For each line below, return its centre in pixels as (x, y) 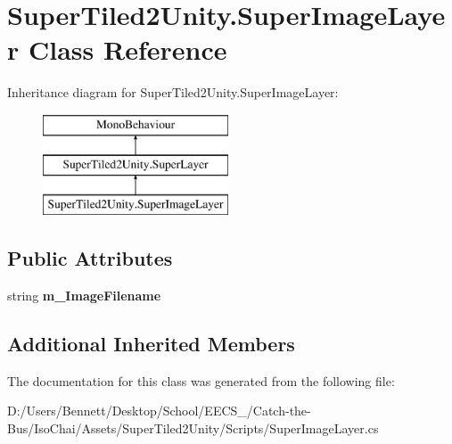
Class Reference (127, 49)
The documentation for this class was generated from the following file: (201, 380)
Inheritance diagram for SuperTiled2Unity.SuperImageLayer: (173, 92)
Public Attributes (90, 258)
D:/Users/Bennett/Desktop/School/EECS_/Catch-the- (159, 411)
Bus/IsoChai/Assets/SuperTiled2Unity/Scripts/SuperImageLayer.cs (193, 428)
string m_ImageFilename (84, 296)
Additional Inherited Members (151, 344)
